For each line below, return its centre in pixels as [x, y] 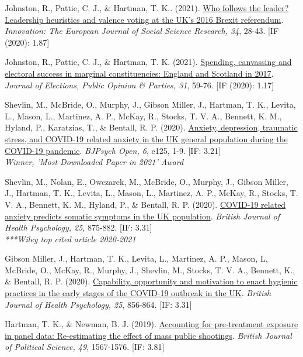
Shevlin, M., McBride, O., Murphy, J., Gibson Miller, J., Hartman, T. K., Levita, [150, 104]
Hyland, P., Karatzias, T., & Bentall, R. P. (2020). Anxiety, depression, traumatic [151, 127]
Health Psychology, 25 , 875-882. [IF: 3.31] [79, 227]
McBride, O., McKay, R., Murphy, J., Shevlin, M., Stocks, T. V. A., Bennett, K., [150, 270]
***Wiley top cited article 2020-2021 [70, 238]
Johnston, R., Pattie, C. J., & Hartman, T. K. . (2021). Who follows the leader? [147, 8]
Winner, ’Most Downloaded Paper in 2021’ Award [94, 162]
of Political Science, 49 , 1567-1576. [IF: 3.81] [85, 347]
